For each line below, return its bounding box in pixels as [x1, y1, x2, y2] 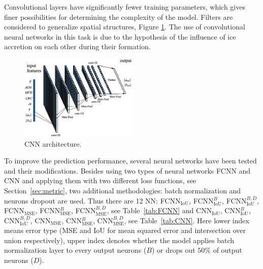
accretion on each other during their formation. [4, 41, 151, 52]
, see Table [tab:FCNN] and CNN [107, 205, 212, 216]
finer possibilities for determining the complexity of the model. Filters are [4, 11, 233, 22]
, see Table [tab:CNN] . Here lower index [124, 215, 249, 225]
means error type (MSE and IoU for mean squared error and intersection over [4, 225, 246, 236]
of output [213, 245, 242, 255]
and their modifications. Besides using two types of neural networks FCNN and [4, 165, 251, 176]
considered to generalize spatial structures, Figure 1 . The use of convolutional [4, 21, 245, 32]
